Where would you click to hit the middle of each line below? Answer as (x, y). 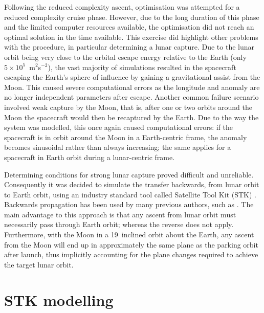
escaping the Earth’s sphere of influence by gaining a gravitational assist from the (132, 77)
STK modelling (59, 299)
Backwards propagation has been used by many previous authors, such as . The (129, 204)
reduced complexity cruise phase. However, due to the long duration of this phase (132, 17)
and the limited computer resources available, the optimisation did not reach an (129, 27)
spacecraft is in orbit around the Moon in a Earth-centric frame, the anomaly (126, 137)
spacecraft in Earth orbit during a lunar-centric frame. (90, 157)
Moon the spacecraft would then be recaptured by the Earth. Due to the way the (131, 117)
